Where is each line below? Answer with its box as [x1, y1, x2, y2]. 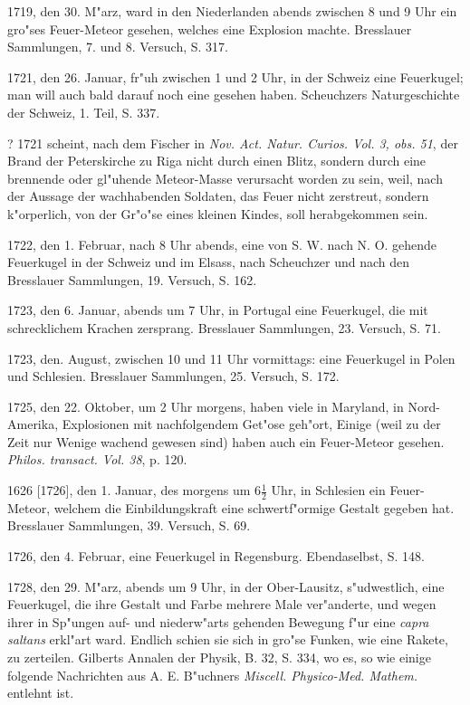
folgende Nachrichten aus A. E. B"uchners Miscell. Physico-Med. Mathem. [7, 665, 418, 684]
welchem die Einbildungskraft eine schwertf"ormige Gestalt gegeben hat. [53, 498, 455, 517]
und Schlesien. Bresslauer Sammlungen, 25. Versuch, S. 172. [7, 367, 340, 386]
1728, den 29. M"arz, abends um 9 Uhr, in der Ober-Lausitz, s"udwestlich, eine [7, 576, 445, 595]
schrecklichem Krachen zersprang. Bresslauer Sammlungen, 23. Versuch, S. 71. [7, 318, 441, 337]
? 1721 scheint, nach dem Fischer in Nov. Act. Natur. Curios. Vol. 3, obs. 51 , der [7, 133, 458, 152]
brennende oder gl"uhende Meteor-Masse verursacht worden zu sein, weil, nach [7, 168, 443, 187]
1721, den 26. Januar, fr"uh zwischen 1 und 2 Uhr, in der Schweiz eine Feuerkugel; [7, 67, 464, 86]
